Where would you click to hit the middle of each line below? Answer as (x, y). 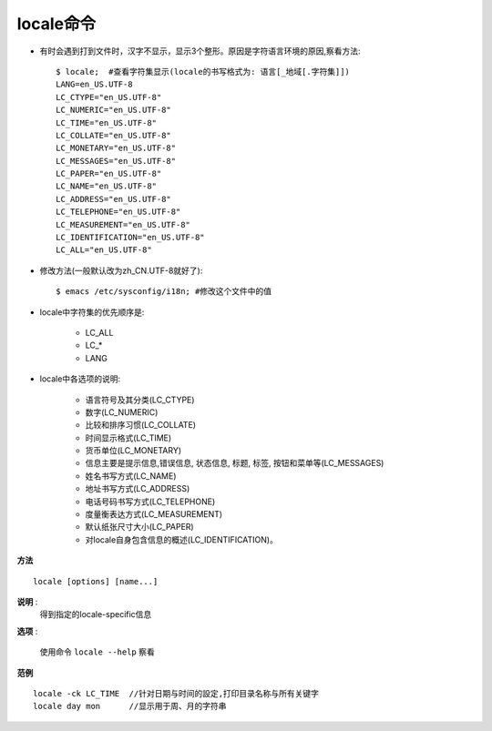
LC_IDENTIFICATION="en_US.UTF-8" (130, 238)
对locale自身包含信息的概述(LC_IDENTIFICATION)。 (181, 539)
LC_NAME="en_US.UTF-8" (107, 186)
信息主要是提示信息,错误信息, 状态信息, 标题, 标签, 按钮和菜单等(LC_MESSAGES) (235, 463)
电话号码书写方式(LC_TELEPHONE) (150, 502)
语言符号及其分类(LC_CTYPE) (140, 400)
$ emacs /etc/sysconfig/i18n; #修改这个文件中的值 (164, 292)
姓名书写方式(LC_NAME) (131, 476)
